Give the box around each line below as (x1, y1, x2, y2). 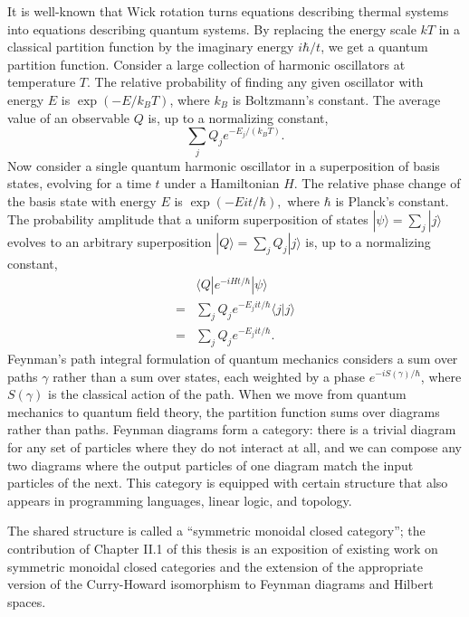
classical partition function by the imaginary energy (7, 37, 294, 56)
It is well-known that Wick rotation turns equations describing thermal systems (7, 2, 449, 20)
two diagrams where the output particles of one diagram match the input (7, 455, 414, 474)
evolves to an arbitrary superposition (7, 233, 212, 252)
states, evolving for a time (7, 174, 151, 193)
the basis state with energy (7, 191, 157, 210)
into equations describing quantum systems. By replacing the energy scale (7, 19, 416, 38)
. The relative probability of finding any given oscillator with (87, 72, 424, 91)
